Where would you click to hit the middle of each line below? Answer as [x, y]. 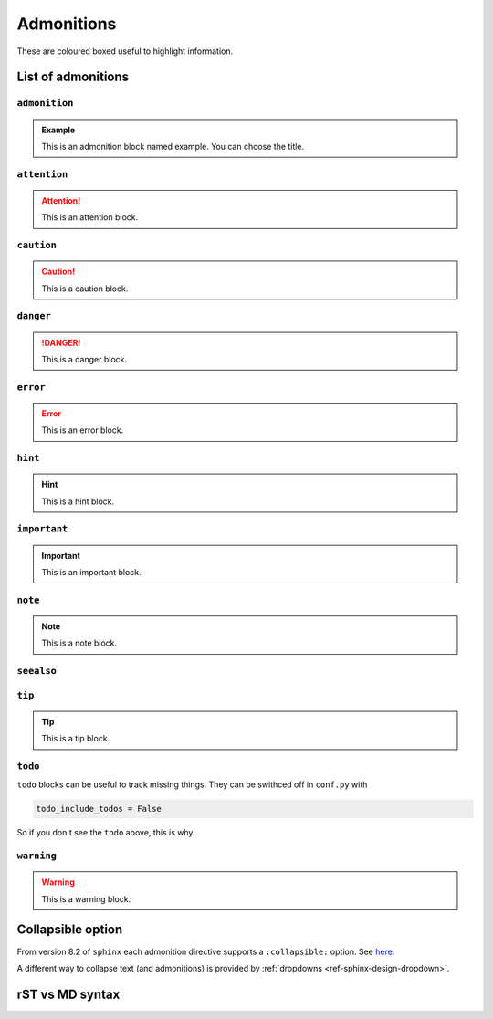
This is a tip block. [76, 739]
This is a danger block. [84, 359]
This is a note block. [79, 643]
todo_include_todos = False [99, 809]
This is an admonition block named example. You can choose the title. [173, 146]
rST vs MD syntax [68, 994]
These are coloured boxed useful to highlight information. [125, 51]
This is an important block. [91, 572]
